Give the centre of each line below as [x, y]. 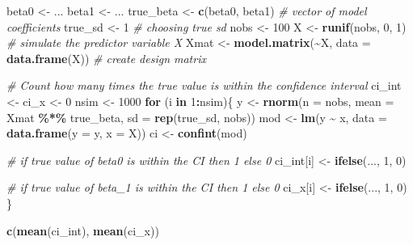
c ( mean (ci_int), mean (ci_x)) [83, 230]
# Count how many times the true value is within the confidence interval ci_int [204, 85]
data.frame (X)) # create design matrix [106, 58]
